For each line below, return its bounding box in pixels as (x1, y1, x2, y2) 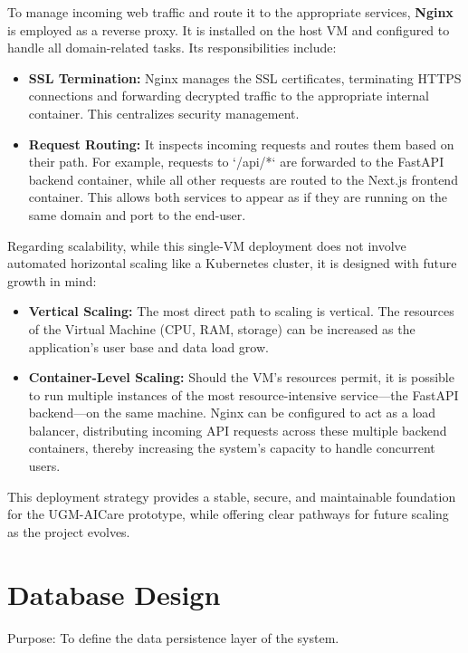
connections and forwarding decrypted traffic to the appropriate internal (28, 86, 429, 105)
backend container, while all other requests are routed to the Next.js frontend (28, 169, 458, 188)
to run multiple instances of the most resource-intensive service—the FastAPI (28, 385, 459, 404)
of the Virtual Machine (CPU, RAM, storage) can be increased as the (28, 319, 415, 338)
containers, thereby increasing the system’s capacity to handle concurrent (28, 438, 435, 457)
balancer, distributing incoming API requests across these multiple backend (28, 420, 447, 439)
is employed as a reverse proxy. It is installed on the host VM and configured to (7, 20, 450, 39)
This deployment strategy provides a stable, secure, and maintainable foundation (7, 486, 456, 505)
